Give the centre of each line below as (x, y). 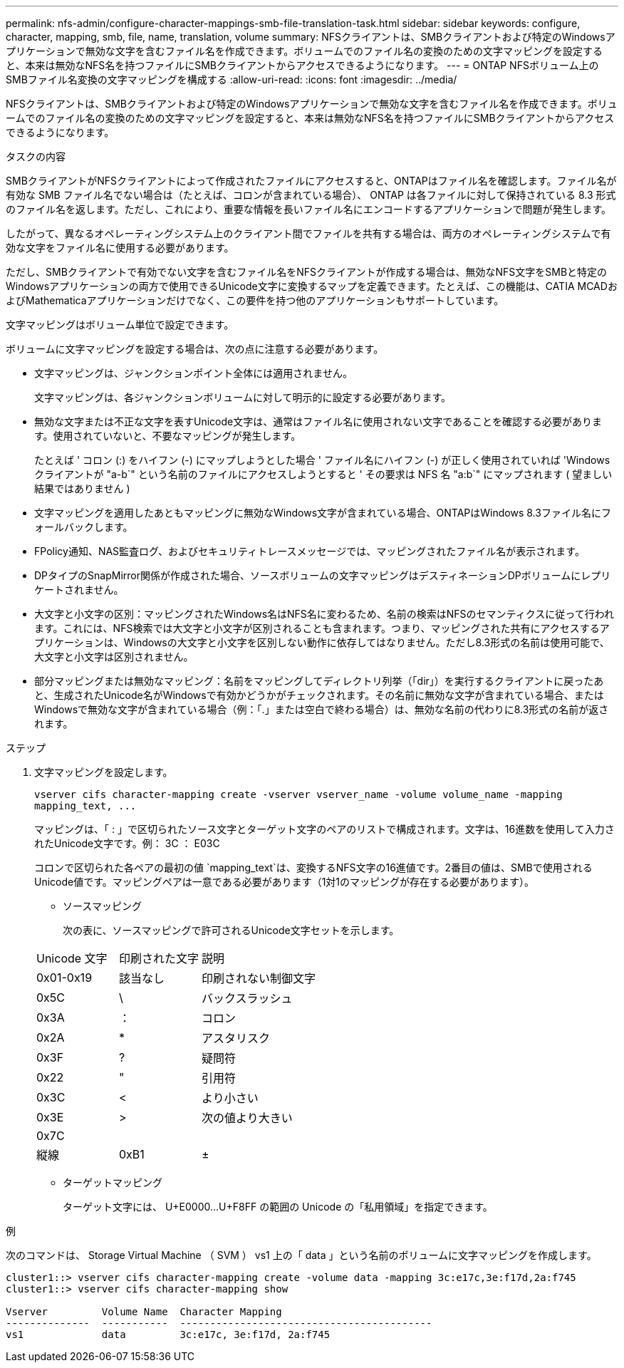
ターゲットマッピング (113, 1182)
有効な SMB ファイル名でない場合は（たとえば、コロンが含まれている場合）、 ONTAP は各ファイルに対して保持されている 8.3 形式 (311, 195)
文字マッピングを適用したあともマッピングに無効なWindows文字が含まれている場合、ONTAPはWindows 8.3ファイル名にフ (323, 513)
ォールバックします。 (84, 527)
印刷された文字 (159, 958)
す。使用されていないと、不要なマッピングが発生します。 (168, 436)
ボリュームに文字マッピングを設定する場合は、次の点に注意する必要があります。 (195, 349)
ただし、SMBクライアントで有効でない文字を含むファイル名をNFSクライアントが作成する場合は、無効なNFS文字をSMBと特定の (307, 272)
